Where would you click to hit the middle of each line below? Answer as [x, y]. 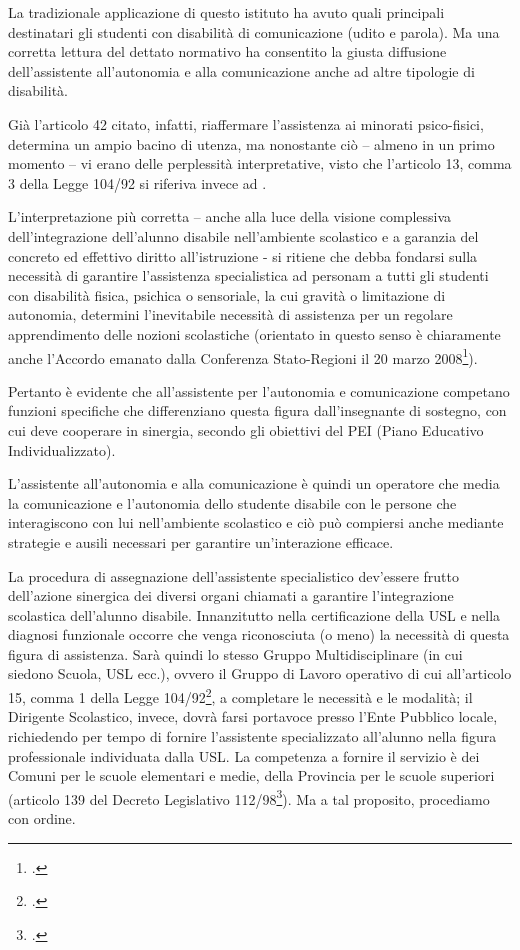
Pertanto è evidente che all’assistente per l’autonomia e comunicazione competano [259, 390]
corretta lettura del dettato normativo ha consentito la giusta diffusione [227, 51]
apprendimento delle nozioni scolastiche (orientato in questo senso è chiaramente [254, 333]
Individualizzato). [62, 449]
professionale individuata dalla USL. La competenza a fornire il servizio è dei [244, 755]
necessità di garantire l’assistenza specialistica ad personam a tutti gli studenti [248, 275]
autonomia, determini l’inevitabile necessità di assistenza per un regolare [230, 314]
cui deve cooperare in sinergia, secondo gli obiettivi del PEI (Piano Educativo [246, 429]
